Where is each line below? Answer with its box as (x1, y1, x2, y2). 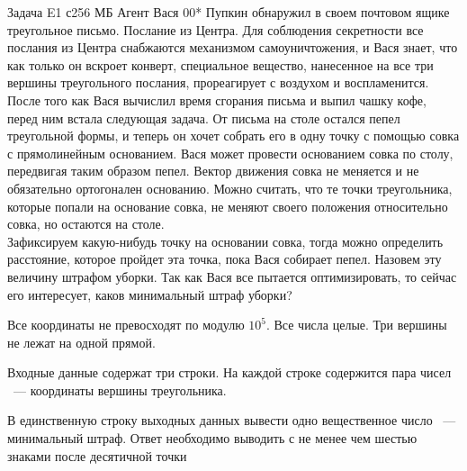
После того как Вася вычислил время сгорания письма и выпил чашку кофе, (7, 90, 427, 109)
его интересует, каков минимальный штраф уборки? (7, 285, 292, 303)
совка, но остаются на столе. (7, 214, 165, 233)
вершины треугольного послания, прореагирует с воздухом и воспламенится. (7, 73, 429, 92)
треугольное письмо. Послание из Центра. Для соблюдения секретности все (7, 20, 424, 39)
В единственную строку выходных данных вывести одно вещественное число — (7, 411, 456, 430)
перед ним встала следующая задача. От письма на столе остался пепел (7, 108, 400, 127)
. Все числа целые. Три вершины (265, 315, 447, 334)
